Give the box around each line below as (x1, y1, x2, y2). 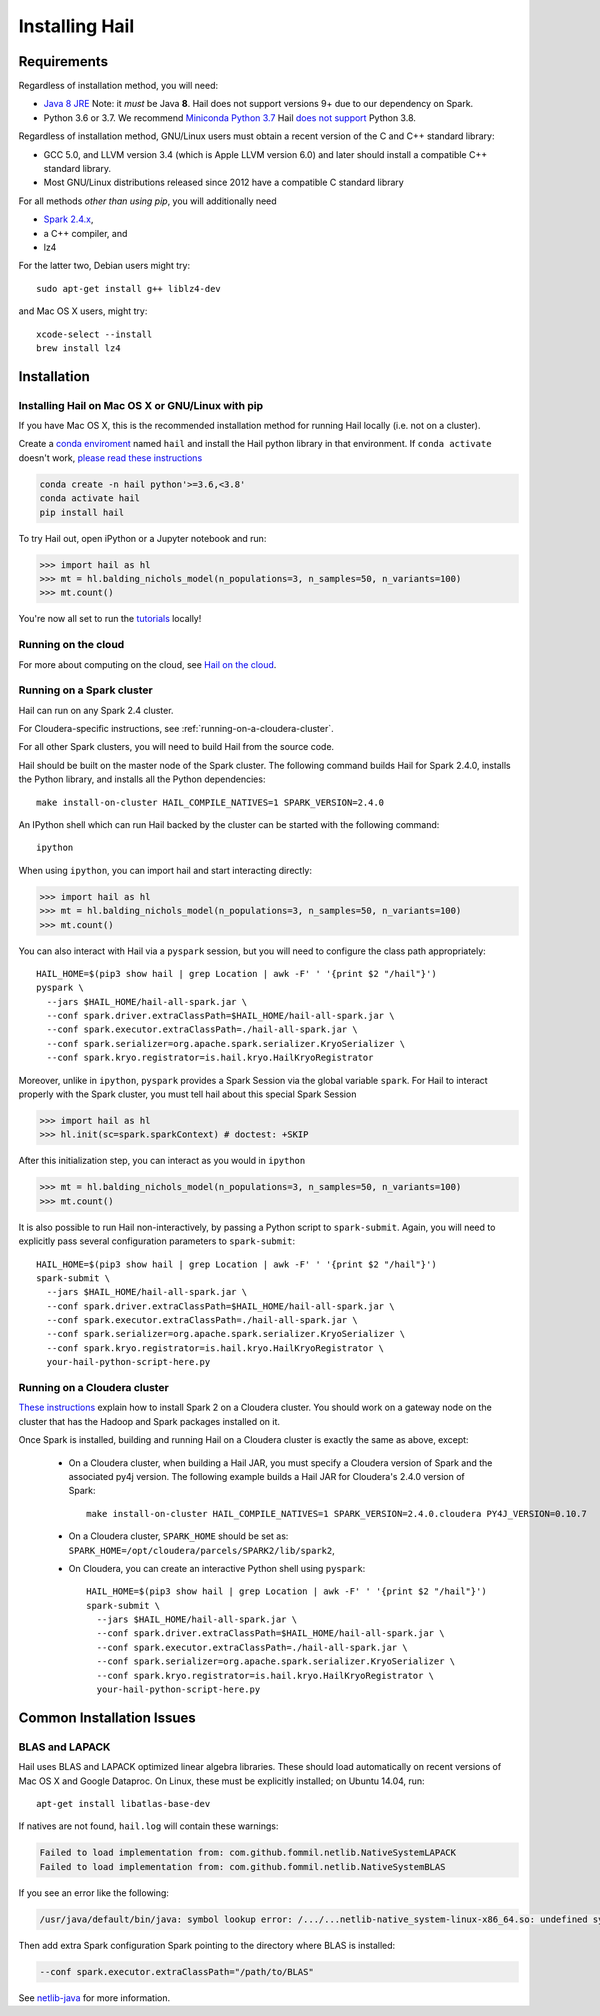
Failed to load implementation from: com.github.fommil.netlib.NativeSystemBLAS (39, 1861, 446, 1872)
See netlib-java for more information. (18, 1991, 170, 2004)
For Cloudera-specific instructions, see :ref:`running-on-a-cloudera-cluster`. (18, 723, 334, 735)
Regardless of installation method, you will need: (18, 80, 219, 92)
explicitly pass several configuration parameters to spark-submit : (18, 1235, 295, 1247)
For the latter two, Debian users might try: (18, 260, 191, 272)
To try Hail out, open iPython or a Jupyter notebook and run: (18, 532, 267, 544)
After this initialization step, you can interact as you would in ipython (18, 1155, 306, 1167)
